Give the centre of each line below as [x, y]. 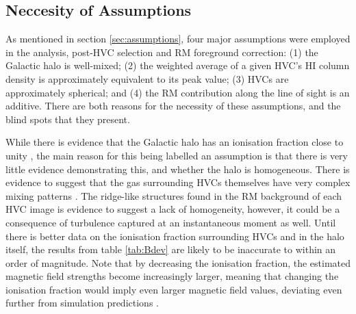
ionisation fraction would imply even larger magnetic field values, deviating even [174, 289]
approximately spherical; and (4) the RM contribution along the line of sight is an [178, 92]
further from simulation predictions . [82, 303]
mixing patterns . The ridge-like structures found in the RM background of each [174, 195]
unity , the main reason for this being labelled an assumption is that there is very [177, 155]
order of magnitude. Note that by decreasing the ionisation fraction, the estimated [178, 262]
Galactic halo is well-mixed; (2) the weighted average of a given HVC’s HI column [178, 65]
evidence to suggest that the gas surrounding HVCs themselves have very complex [178, 182]
